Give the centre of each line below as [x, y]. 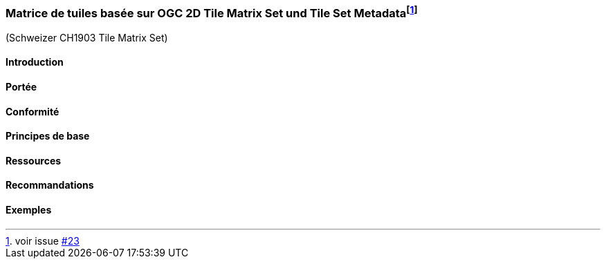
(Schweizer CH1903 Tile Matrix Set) [87, 37]
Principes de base [48, 136]
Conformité [33, 111]
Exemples [29, 210]
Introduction [35, 62]
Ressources [34, 160]
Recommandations [50, 185]
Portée [21, 87]
